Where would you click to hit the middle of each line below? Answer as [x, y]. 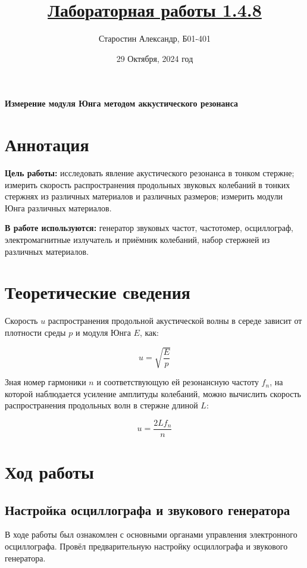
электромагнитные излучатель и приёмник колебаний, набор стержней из [137, 239]
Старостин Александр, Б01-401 [155, 38]
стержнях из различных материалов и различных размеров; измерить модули [144, 196]
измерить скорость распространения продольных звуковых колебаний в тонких [148, 184]
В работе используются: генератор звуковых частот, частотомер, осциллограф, [149, 228]
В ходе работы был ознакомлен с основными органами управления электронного [151, 534]
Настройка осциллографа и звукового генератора [148, 509]
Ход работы [49, 472]
